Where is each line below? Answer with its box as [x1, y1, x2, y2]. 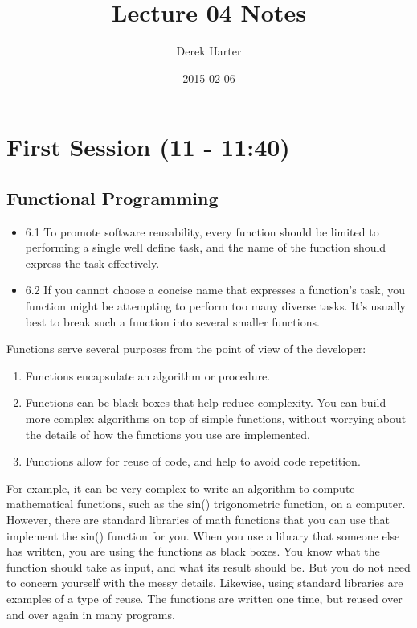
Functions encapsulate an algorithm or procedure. [25, 367, 271, 384]
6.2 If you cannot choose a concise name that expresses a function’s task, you [25, 281, 406, 298]
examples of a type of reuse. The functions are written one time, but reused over [6, 589, 403, 606]
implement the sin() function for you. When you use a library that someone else [6, 527, 400, 544]
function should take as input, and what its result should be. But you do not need [6, 558, 411, 575]
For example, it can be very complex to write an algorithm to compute [6, 479, 355, 496]
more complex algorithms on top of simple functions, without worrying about [25, 410, 407, 427]
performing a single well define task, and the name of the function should [25, 239, 386, 256]
